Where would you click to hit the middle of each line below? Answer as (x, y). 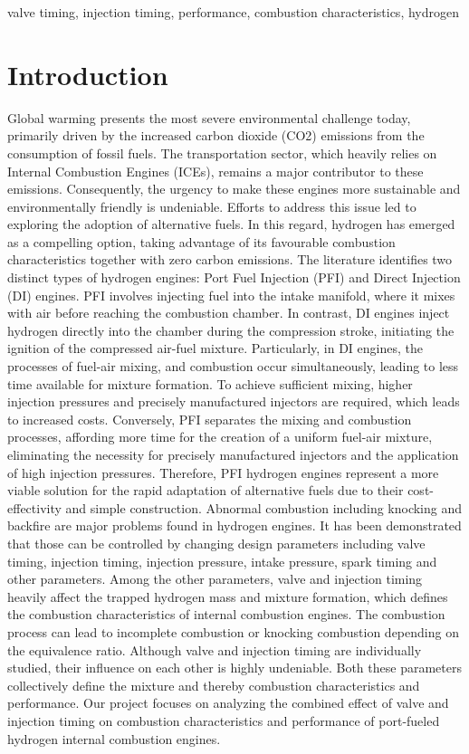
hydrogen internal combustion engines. (114, 738)
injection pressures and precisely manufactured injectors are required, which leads (234, 401)
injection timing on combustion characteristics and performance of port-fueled (224, 720)
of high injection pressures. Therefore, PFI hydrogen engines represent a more (223, 472)
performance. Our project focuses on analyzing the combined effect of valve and (228, 703)
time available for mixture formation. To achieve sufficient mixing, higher (210, 383)
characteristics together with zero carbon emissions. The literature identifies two (230, 259)
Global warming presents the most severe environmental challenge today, (209, 117)
